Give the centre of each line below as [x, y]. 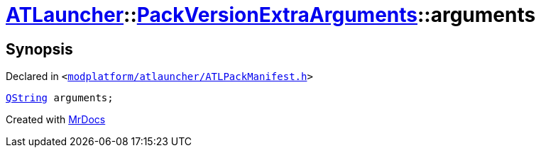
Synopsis [39, 49]
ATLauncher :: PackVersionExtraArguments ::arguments [271, 15]
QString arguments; [60, 98]
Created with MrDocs [56, 120]
